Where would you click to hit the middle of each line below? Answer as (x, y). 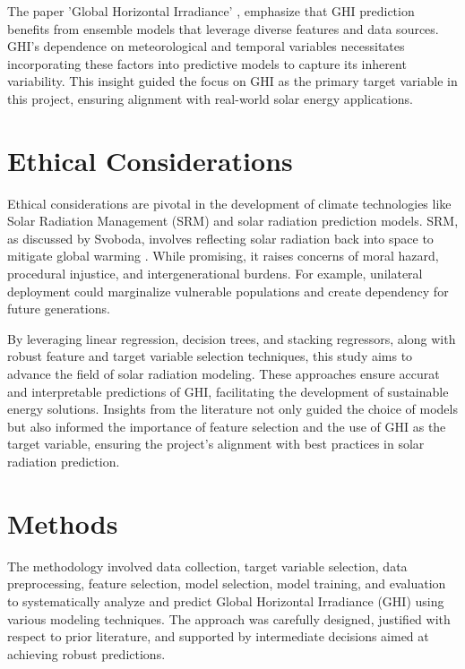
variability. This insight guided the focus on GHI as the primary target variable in (232, 81)
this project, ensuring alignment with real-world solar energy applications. (210, 98)
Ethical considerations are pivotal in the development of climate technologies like (229, 203)
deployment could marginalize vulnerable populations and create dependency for (228, 291)
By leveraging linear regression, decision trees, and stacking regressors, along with (232, 338)
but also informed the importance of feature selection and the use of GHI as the (227, 426)
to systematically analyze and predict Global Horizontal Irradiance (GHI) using (226, 600)
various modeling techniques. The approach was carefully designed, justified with (229, 618)
